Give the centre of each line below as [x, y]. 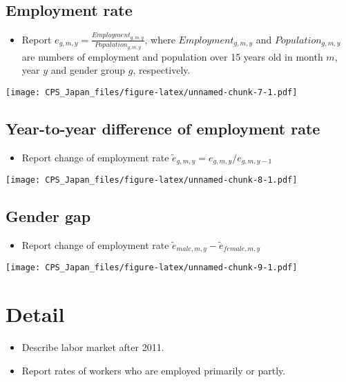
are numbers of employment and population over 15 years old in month [172, 56]
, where [160, 39]
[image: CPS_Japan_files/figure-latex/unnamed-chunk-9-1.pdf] [152, 268]
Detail [35, 314]
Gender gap [48, 216]
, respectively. [162, 70]
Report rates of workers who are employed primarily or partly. [154, 370]
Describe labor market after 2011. [93, 347]
